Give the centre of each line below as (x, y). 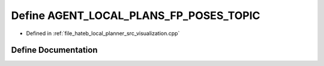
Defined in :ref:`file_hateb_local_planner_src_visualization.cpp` (103, 33)
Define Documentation (54, 50)
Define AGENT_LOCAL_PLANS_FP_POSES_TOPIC (136, 15)
